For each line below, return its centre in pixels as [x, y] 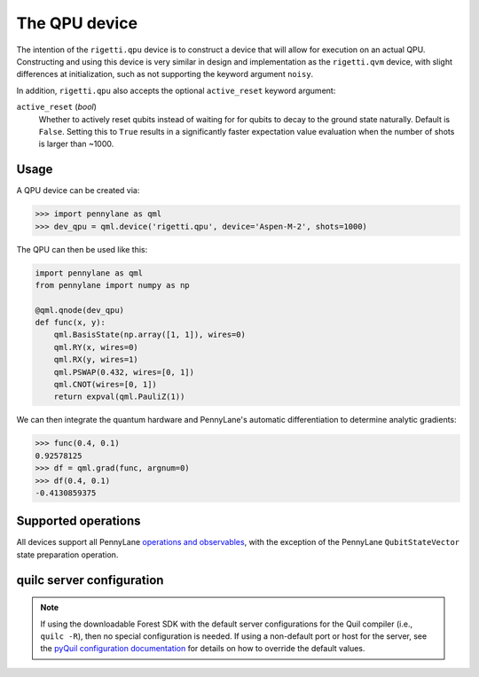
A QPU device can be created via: [78, 191]
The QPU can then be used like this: [82, 249]
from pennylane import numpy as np [112, 285]
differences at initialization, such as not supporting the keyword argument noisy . [165, 74]
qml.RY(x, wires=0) [96, 347]
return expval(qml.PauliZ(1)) [119, 397]
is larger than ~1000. [76, 144]
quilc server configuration [90, 580]
